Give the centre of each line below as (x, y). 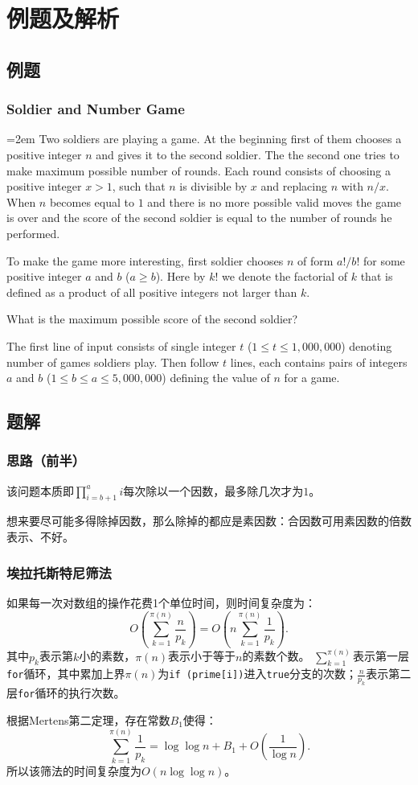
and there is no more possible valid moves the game (275, 201)
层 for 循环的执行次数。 (66, 693)
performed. (33, 233)
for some (384, 260)
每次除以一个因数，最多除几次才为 (213, 490)
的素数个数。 (276, 656)
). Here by (180, 276)
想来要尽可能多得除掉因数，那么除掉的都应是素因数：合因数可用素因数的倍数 (209, 521)
